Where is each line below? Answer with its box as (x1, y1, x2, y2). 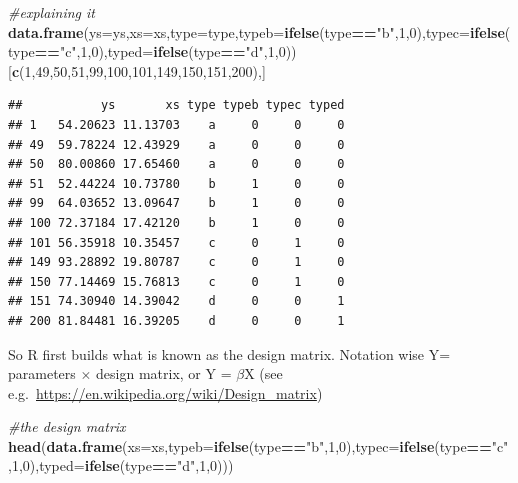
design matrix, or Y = (96, 363, 232, 384)
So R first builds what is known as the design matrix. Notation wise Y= (8, 343, 451, 364)
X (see (244, 363, 283, 384)
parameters (8, 363, 76, 384)
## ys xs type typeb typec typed (8, 98, 345, 113)
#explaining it (8, 2, 96, 22)
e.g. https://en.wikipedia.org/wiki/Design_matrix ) (8, 382, 323, 403)
